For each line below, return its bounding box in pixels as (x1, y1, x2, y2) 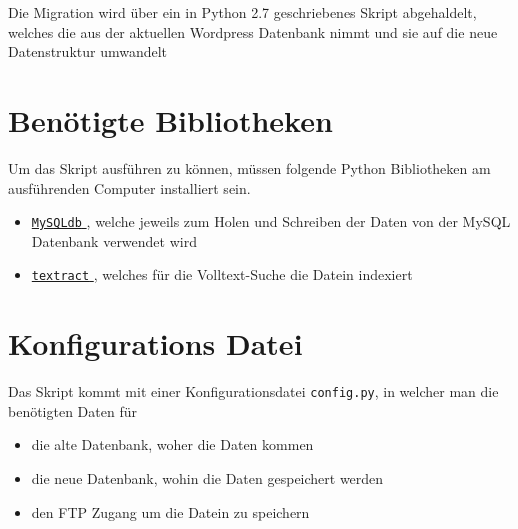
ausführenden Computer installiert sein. (8, 177, 251, 198)
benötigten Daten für (8, 400, 137, 421)
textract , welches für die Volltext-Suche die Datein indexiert (31, 264, 413, 285)
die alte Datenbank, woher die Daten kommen (31, 434, 314, 455)
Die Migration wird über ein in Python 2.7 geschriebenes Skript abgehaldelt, (8, 2, 477, 22)
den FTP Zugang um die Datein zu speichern (31, 501, 310, 522)
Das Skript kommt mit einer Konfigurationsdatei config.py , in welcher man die (8, 381, 499, 402)
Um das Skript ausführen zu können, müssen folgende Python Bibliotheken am (8, 157, 491, 178)
